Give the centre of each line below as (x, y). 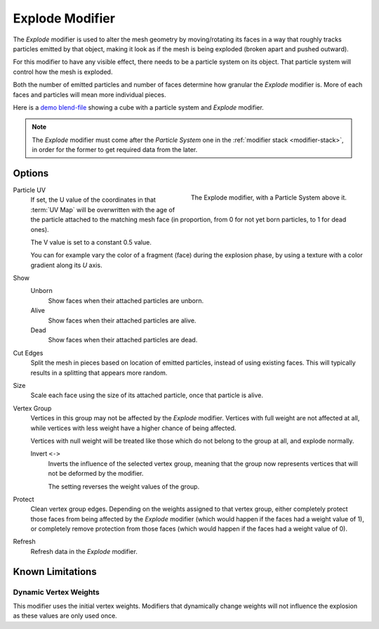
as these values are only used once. (65, 616)
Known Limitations (55, 572)
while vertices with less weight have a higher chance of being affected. (133, 428)
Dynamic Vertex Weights (56, 592)
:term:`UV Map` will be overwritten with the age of (103, 209)
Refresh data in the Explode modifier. (84, 551)
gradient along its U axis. (66, 265)
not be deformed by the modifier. (96, 474)
